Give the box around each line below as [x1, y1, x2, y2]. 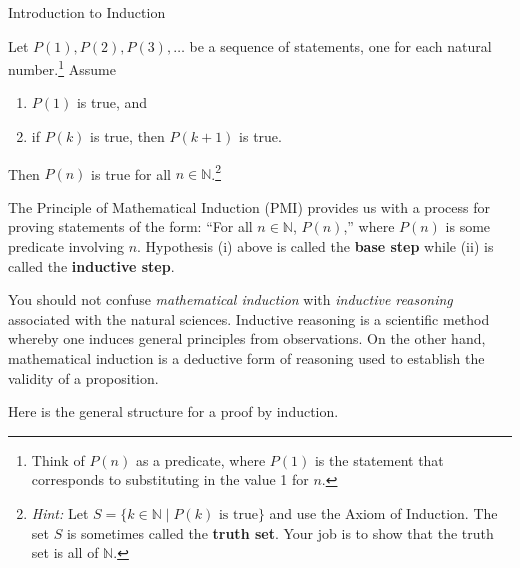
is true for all [91, 163, 171, 184]
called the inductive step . [8, 255, 175, 276]
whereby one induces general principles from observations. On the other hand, [8, 328, 486, 349]
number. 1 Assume [8, 56, 116, 79]
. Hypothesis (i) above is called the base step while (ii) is [137, 236, 494, 257]
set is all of [31, 542, 99, 563]
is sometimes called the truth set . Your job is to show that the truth [66, 522, 494, 543]
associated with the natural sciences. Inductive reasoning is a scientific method [8, 308, 490, 329]
